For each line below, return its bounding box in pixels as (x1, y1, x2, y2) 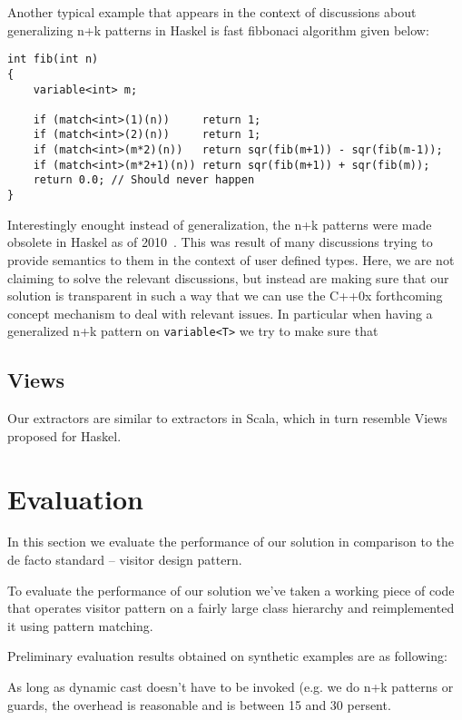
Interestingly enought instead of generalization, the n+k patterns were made (7, 214, 432, 233)
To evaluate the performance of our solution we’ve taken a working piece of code (7, 580, 455, 599)
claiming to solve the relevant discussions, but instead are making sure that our (7, 268, 449, 287)
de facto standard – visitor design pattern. (7, 550, 242, 569)
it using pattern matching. (7, 616, 153, 635)
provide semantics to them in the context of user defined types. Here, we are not (7, 250, 455, 269)
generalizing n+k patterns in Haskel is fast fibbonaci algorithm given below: (7, 20, 429, 39)
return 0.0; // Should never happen (33, 173, 255, 187)
